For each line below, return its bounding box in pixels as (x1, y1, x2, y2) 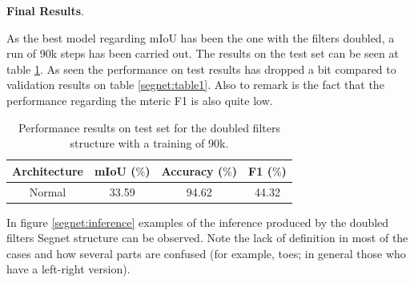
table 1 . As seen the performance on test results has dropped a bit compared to (6, 60, 396, 77)
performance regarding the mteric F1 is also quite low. (6, 91, 273, 108)
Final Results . (6, 2, 84, 18)
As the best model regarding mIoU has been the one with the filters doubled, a (6, 29, 395, 46)
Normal (29, 183, 66, 200)
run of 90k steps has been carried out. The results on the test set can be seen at (6, 45, 399, 62)
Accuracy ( (161, 162, 223, 179)
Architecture (12, 162, 83, 179)
